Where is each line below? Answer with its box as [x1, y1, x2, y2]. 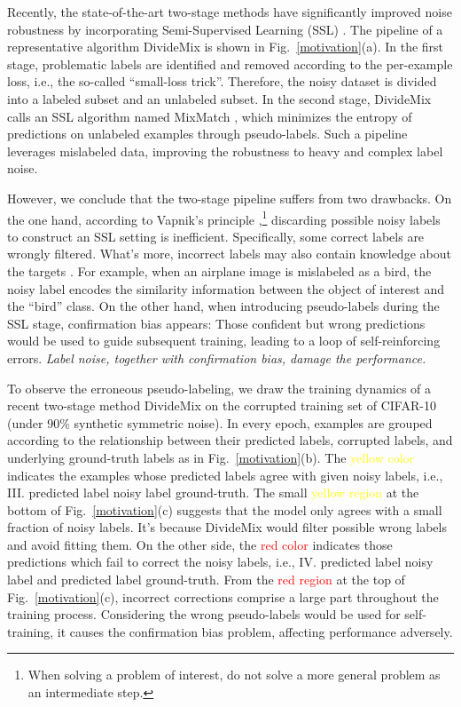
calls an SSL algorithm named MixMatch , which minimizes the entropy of [7, 107, 412, 125]
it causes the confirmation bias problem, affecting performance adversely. [57, 622, 453, 640]
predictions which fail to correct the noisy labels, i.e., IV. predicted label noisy [7, 552, 434, 571]
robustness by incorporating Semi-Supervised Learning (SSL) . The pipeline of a [7, 20, 443, 38]
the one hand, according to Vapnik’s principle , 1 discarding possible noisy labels [7, 207, 441, 228]
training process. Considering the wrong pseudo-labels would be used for [7, 605, 401, 624]
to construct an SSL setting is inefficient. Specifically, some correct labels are [7, 226, 425, 245]
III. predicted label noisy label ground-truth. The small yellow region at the [7, 483, 419, 502]
